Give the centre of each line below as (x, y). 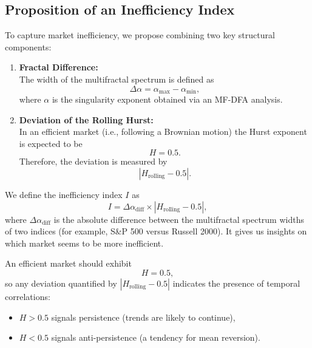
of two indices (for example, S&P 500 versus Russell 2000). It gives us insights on (156, 231)
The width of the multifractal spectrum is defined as (117, 79)
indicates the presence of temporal (236, 283)
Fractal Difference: (59, 67)
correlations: (28, 296)
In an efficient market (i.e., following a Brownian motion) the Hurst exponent (163, 131)
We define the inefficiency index (64, 194)
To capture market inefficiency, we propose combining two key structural (140, 35)
